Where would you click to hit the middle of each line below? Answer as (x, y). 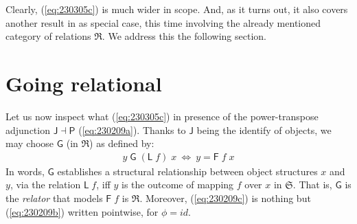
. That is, (312, 184)
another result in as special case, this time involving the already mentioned (163, 22)
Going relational (84, 83)
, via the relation (45, 184)
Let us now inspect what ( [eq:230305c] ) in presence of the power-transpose (162, 116)
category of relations (48, 36)
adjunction (28, 130)
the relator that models (54, 198)
